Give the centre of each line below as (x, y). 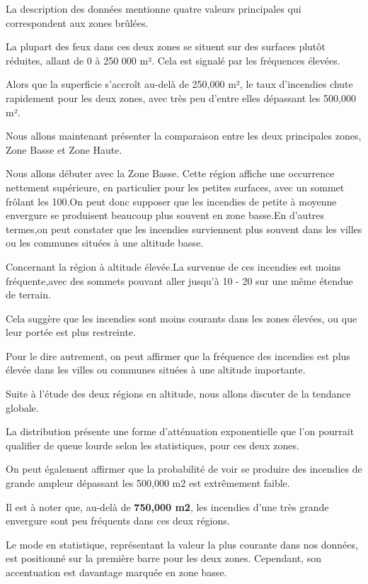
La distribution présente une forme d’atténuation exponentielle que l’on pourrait (180, 431)
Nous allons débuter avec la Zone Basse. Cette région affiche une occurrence (170, 173)
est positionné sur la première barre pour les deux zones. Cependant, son (163, 558)
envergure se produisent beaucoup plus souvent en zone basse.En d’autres (165, 215)
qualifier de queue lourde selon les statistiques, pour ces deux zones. (153, 445)
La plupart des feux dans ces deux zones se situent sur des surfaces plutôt (166, 46)
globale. (22, 407)
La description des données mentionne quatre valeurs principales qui (154, 9)
